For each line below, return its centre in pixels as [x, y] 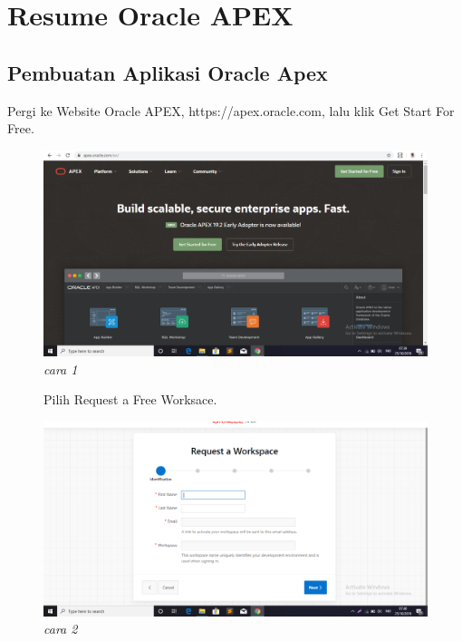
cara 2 [61, 629]
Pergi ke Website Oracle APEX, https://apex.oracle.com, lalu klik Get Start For [231, 110]
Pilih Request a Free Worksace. [130, 399]
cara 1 [61, 369]
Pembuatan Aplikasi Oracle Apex [168, 72]
